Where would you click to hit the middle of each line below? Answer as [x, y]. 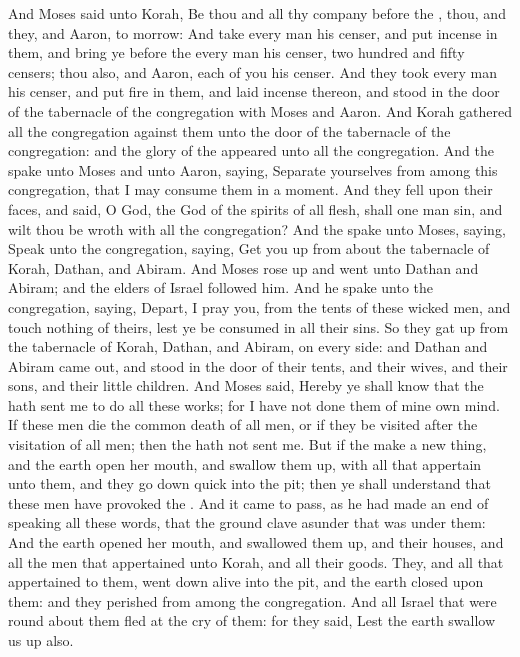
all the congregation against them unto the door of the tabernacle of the [229, 130]
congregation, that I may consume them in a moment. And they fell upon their [250, 189]
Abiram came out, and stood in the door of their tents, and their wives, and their [258, 365]
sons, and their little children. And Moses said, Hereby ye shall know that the [246, 385]
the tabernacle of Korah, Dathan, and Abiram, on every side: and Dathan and [248, 346]
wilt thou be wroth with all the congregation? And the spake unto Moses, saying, [257, 228]
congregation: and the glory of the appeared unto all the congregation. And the [251, 150]
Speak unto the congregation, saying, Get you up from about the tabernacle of [249, 248]
